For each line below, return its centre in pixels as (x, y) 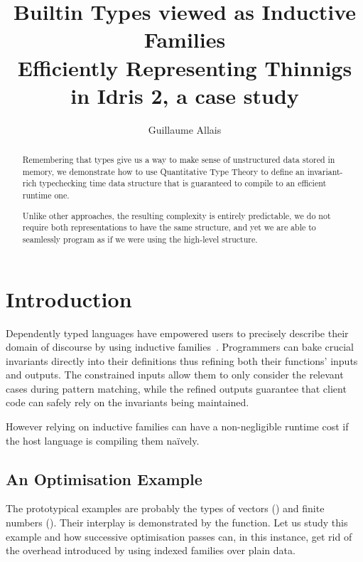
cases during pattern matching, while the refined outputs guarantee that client (176, 388)
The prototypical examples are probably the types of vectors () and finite (165, 508)
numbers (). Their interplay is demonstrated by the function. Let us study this (177, 523)
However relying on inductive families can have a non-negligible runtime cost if (177, 426)
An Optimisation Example (104, 478)
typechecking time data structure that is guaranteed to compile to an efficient (183, 183)
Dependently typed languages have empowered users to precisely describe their (177, 333)
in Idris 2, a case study (185, 95)
